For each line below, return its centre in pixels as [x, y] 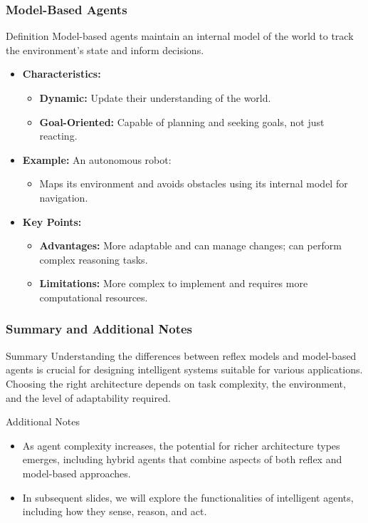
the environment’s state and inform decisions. [105, 50]
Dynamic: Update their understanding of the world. [155, 98]
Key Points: [52, 221]
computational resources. [94, 297]
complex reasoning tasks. [94, 259]
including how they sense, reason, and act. [115, 511]
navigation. [64, 197]
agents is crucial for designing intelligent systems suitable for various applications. [184, 369]
